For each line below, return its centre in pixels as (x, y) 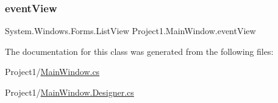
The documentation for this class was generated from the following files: (139, 51)
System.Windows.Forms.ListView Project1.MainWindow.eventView (130, 31)
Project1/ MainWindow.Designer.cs (69, 92)
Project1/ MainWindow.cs (52, 72)
